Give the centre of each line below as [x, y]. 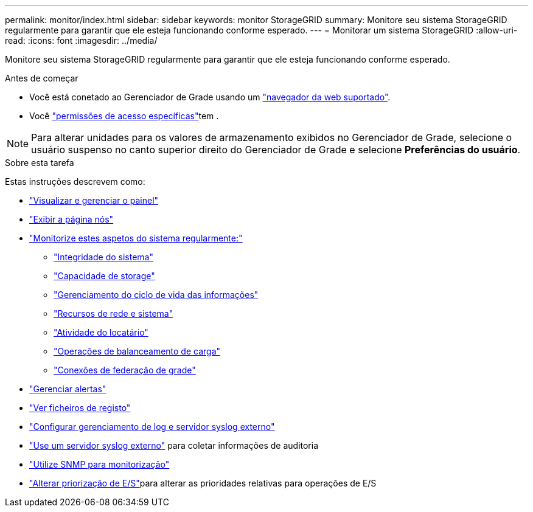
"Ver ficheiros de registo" [80, 408]
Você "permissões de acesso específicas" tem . [124, 116]
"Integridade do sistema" [103, 257]
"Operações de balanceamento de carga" [137, 351]
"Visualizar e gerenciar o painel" [94, 200]
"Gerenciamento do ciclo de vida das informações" [156, 295]
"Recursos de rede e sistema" [113, 313]
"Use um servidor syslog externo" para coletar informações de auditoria [174, 445]
